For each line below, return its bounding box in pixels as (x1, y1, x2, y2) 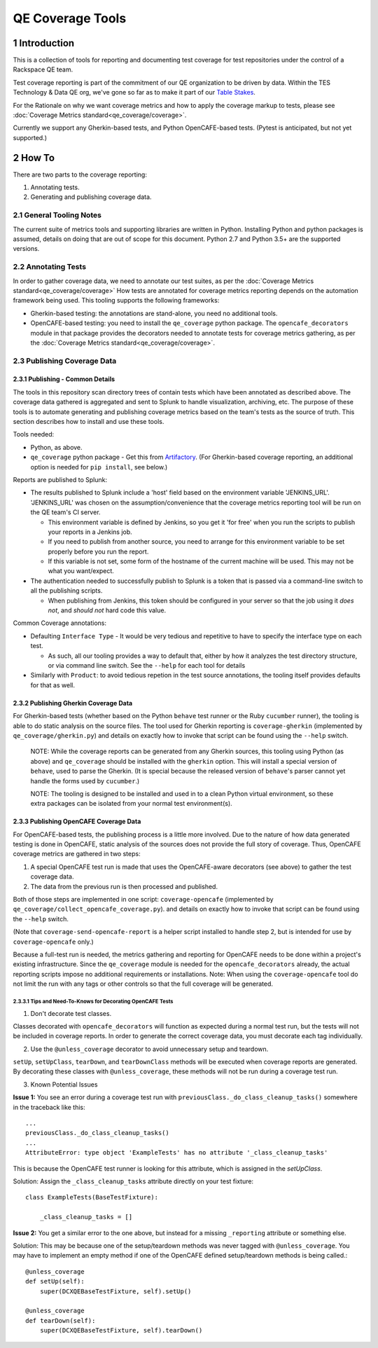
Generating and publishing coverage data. (30, 193, 152, 201)
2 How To (13, 151, 55, 164)
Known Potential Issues (30, 1080, 98, 1089)
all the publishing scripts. (30, 586, 103, 595)
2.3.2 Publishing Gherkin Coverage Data (13, 699, 133, 707)
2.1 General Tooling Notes (13, 210, 101, 220)
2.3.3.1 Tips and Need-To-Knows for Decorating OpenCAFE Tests (13, 998, 174, 1005)
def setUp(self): (25, 1277, 85, 1286)
